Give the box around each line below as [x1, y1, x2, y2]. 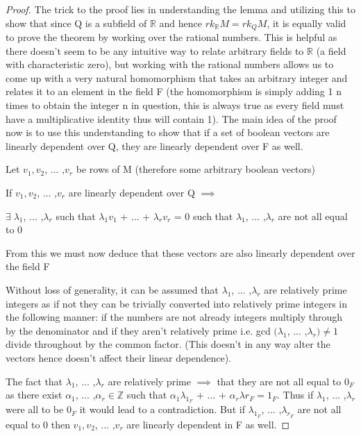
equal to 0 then [6, 417, 70, 431]
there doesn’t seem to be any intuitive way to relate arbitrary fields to [6, 43, 304, 58]
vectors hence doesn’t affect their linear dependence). [6, 350, 231, 364]
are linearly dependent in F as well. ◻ [126, 417, 290, 431]
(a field [316, 43, 346, 58]
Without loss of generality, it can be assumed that [6, 282, 219, 296]
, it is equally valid [267, 15, 346, 30]
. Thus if [276, 387, 314, 402]
